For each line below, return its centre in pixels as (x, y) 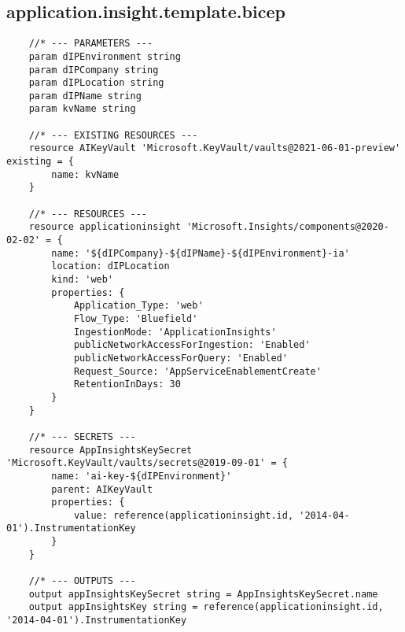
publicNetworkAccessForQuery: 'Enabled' (180, 358)
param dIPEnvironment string (105, 56)
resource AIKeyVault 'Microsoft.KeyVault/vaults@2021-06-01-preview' (215, 148)
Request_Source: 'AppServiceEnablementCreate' (197, 371)
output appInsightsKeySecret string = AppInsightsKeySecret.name (203, 594)
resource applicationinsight (105, 227)
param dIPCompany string (94, 70)
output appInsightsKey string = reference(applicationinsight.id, (206, 607)
